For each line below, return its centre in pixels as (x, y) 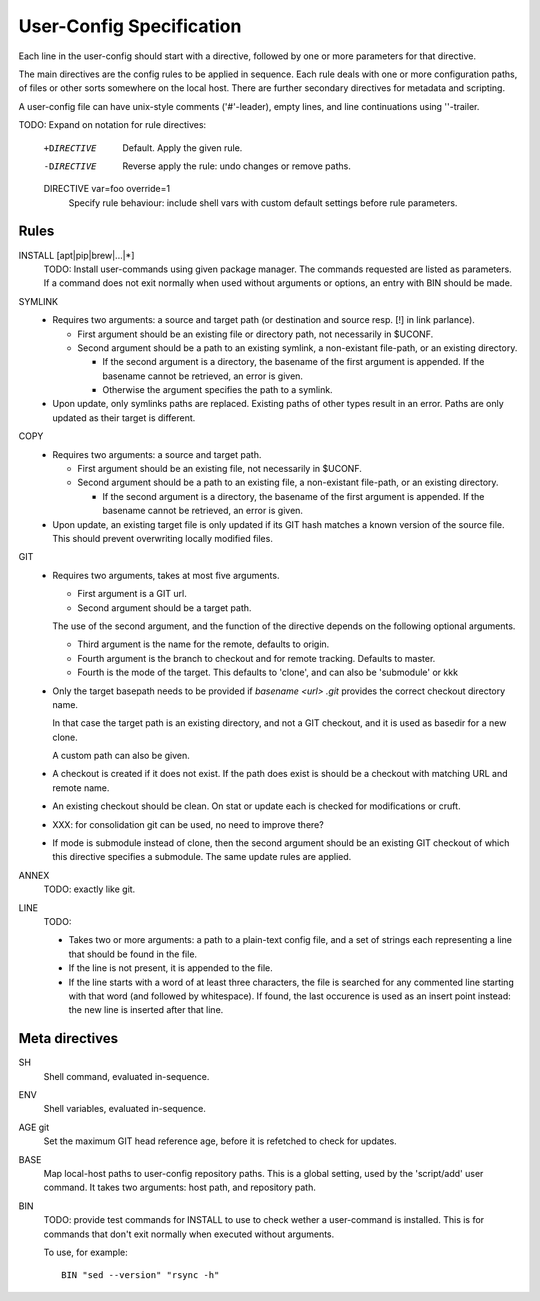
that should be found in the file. (133, 954)
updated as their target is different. (124, 417)
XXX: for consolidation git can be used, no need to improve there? (188, 824)
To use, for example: (86, 1252)
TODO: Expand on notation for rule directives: (112, 125)
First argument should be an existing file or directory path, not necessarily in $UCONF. (255, 334)
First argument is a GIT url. (132, 594)
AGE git (34, 1127)
